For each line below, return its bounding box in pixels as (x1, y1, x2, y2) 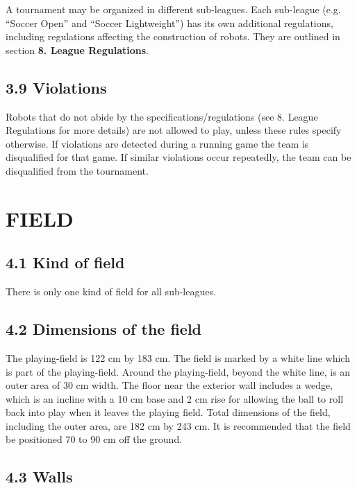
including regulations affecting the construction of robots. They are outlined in (6, 29, 340, 44)
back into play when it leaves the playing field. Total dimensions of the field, (6, 405, 331, 419)
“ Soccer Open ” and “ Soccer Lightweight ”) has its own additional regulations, (6, 15, 333, 30)
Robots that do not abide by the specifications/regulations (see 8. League (6, 109, 318, 123)
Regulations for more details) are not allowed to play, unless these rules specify (6, 123, 342, 137)
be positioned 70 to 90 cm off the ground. (6, 432, 183, 446)
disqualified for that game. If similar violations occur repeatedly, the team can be (6, 150, 351, 164)
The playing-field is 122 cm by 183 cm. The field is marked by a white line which (6, 350, 350, 365)
